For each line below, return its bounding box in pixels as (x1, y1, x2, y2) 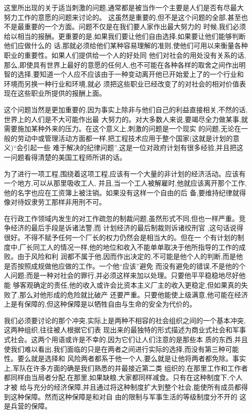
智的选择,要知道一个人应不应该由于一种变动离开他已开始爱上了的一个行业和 (4, 69, 244, 79)
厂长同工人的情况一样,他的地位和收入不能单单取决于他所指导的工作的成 (19, 241, 246, 252)
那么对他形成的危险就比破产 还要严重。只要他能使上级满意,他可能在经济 (19, 289, 248, 299)
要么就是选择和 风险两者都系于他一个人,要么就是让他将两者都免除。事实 (17, 353, 246, 363)
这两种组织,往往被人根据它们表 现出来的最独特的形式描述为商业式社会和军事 (4, 325, 246, 335)
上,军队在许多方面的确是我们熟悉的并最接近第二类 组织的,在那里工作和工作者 (4, 362, 248, 373)
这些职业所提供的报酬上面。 (17, 88, 106, 98)
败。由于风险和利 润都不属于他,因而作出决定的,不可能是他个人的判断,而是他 (4, 251, 243, 261)
